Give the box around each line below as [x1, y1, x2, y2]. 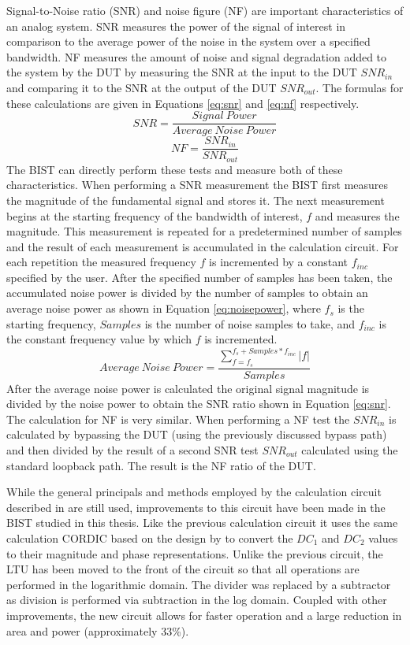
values [368, 529, 398, 546]
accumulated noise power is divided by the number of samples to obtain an [6, 284, 368, 301]
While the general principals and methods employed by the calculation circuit [6, 484, 382, 500]
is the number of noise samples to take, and [144, 315, 356, 332]
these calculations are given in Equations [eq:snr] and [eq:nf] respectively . [6, 95, 360, 111]
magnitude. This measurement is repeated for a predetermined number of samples [6, 223, 402, 239]
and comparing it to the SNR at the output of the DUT [6, 79, 277, 95]
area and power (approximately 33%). [6, 622, 189, 639]
